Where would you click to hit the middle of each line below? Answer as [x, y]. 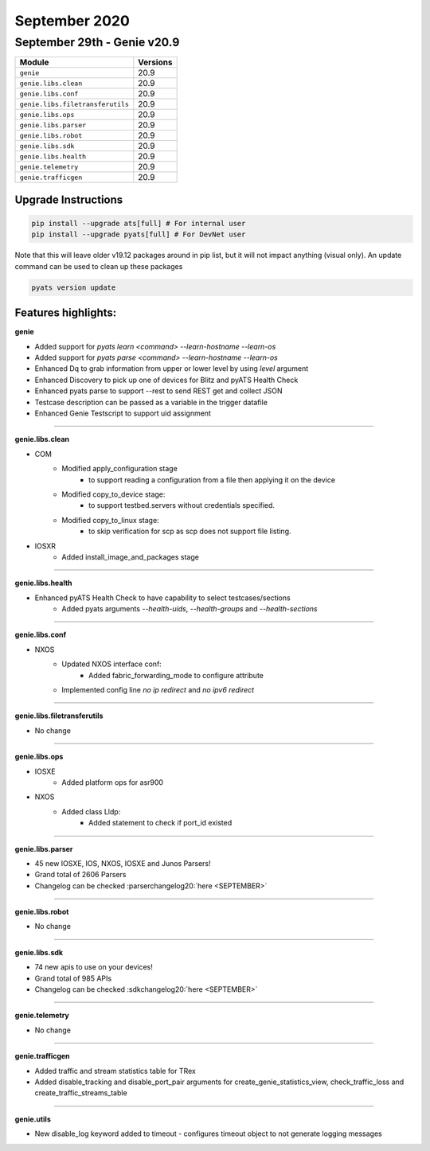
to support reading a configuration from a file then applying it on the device [212, 480]
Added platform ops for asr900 [112, 782]
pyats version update [74, 287]
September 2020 [72, 21]
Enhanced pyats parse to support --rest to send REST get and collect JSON [158, 391]
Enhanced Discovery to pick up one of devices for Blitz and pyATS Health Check [166, 380]
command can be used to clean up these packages [99, 266]
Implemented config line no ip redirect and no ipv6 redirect [158, 690]
